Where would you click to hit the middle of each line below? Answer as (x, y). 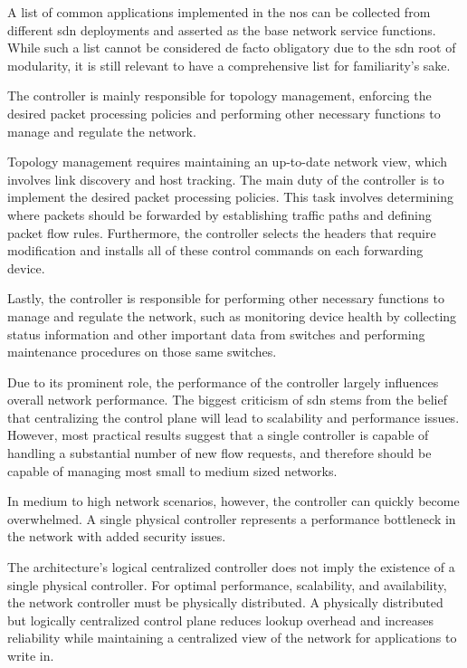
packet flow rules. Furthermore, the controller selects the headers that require (222, 232)
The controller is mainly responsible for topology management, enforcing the (219, 95)
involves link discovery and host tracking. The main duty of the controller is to (226, 179)
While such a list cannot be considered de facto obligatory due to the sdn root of (232, 48)
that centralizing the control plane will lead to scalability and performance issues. (233, 417)
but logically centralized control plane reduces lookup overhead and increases (220, 620)
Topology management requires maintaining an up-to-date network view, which (227, 162)
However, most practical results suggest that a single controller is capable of (218, 435)
